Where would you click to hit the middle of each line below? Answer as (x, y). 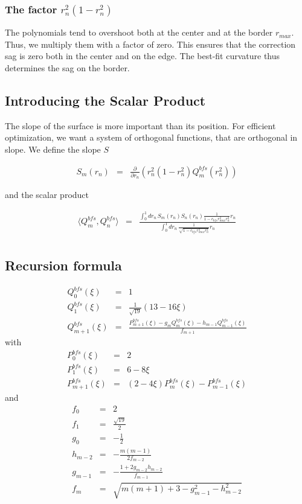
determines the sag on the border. (67, 68)
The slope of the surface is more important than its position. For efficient (140, 125)
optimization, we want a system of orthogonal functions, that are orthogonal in (151, 137)
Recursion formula (63, 265)
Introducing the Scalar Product (105, 100)
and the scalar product (47, 195)
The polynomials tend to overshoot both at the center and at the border (139, 32)
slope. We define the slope (53, 149)
